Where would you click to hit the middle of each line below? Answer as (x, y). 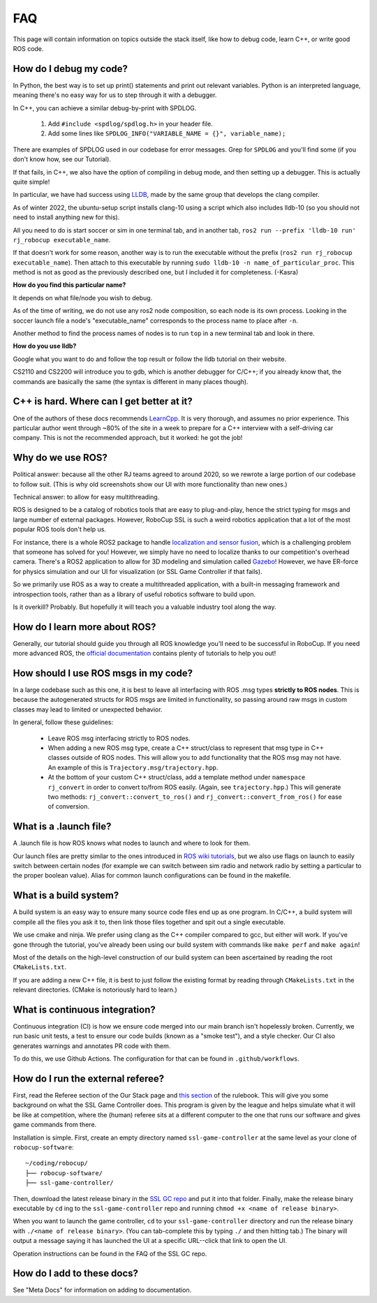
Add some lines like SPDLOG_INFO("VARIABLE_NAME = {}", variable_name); (167, 133)
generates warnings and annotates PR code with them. (92, 1046)
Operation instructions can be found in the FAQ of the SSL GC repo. (110, 1253)
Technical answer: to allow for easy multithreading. (86, 496)
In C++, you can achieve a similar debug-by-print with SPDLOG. (105, 108)
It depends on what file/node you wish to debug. (83, 297)
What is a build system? (66, 896)
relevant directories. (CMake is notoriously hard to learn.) (95, 990)
